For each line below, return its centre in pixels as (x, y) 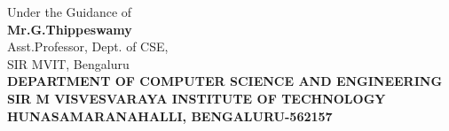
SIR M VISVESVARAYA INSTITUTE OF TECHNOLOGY (197, 98)
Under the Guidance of (70, 12)
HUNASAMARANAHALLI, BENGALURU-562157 (170, 116)
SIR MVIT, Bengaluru (68, 63)
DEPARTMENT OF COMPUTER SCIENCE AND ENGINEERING (225, 81)
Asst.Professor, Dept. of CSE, (88, 46)
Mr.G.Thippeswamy (70, 29)
